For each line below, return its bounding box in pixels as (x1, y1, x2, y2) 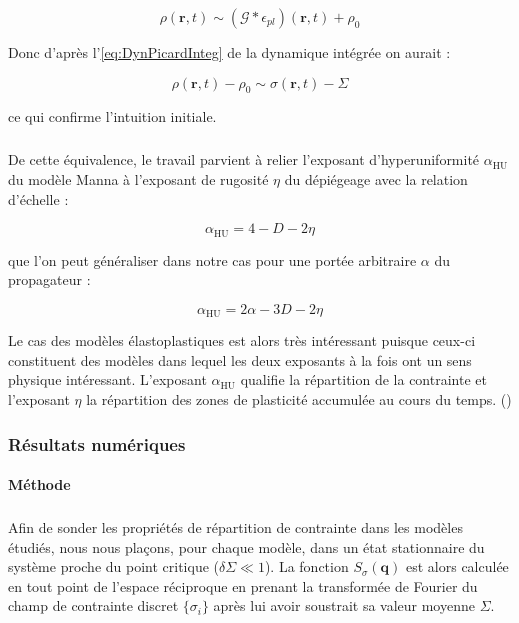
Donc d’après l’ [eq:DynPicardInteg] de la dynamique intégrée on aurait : (8, 42, 451, 62)
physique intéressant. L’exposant (8, 369, 207, 390)
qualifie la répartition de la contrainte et (240, 369, 487, 390)
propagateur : (8, 269, 91, 290)
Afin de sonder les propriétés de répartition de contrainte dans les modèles (8, 517, 463, 538)
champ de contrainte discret (8, 595, 179, 616)
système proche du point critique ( (8, 556, 220, 577)
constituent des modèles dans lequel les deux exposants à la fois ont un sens (8, 349, 472, 370)
